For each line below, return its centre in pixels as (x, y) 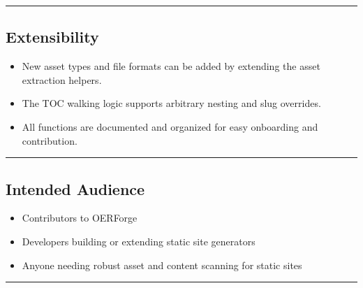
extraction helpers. (62, 79)
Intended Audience (75, 188)
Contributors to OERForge (80, 218)
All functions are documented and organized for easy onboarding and (170, 126)
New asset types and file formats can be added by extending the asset (171, 66)
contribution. (50, 140)
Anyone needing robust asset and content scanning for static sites (162, 265)
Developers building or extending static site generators (139, 241)
